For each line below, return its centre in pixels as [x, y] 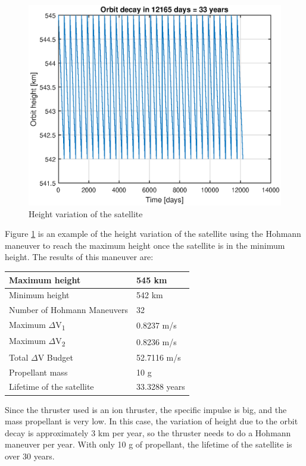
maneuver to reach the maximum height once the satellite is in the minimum [145, 245]
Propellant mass [38, 372]
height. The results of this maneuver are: [79, 257]
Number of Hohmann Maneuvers [69, 310]
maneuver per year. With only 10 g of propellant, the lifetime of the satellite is [149, 444]
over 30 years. [30, 456]
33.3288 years [161, 387]
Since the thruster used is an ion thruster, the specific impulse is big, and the [146, 409]
